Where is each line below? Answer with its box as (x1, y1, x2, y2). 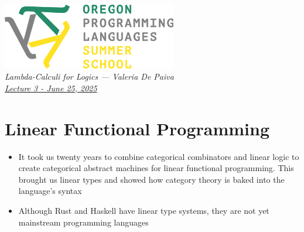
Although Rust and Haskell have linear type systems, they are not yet (18, 204, 269, 216)
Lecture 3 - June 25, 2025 (5, 81, 97, 94)
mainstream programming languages (18, 216, 149, 228)
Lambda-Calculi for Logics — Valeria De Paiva (5, 70, 174, 83)
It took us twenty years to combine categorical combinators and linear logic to (18, 150, 299, 162)
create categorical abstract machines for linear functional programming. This (18, 162, 294, 174)
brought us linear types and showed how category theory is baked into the (18, 173, 285, 185)
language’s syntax (18, 185, 82, 197)
